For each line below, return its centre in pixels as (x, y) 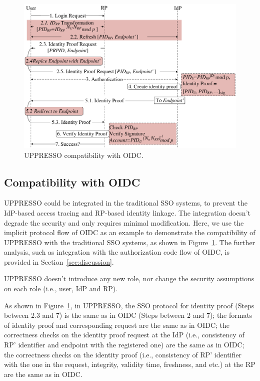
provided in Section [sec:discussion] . (59, 261)
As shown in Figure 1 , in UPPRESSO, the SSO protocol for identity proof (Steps (129, 305)
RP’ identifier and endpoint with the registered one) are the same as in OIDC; (124, 345)
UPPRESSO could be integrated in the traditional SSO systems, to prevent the (126, 203)
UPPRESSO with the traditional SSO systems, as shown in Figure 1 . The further (130, 242)
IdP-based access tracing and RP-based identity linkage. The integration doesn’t (127, 212)
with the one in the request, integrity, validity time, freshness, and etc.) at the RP (130, 364)
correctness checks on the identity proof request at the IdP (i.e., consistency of (124, 335)
